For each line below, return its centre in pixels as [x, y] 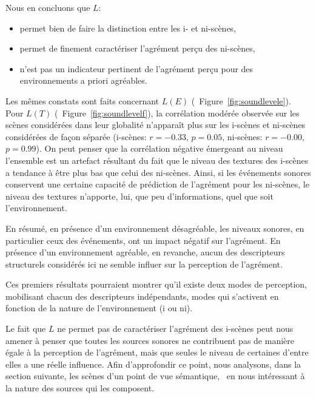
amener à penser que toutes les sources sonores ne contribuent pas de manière [150, 340]
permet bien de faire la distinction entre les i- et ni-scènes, [128, 28]
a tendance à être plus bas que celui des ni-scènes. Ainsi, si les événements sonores [158, 172]
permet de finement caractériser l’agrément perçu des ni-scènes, [137, 48]
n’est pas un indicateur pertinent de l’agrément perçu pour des [136, 68]
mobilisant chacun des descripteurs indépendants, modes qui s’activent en [142, 296]
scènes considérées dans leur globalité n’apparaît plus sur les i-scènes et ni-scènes [156, 125]
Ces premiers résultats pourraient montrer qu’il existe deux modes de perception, [156, 284]
